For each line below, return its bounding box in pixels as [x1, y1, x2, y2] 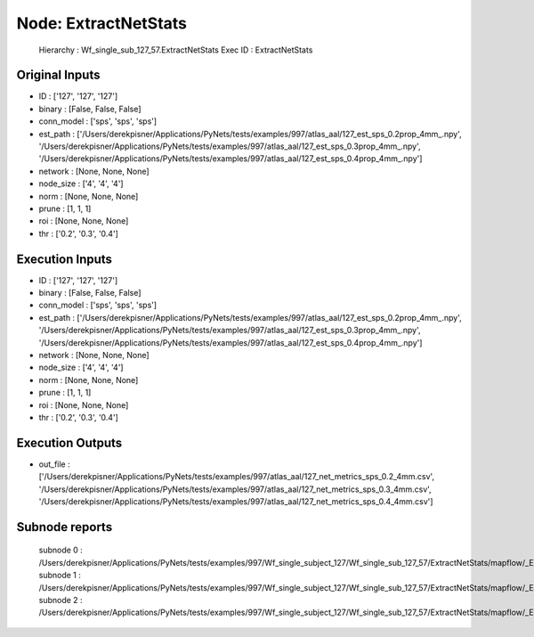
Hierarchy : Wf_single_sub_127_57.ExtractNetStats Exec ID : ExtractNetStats [38, 45, 313, 55]
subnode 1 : [38, 570, 82, 581]
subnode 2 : [38, 595, 84, 605]
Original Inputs [16, 68, 101, 83]
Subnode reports [16, 519, 113, 535]
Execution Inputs [16, 251, 113, 266]
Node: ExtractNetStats [16, 13, 187, 33]
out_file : [38, 459, 70, 470]
